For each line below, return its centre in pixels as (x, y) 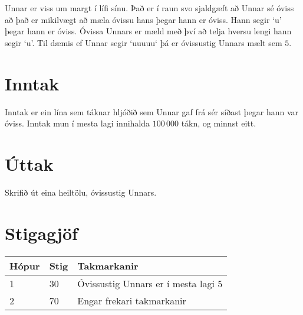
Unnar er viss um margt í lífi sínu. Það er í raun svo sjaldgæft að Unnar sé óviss (149, 8)
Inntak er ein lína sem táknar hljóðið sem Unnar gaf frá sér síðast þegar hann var (152, 111)
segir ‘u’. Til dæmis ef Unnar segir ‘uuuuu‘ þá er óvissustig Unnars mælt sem (144, 42)
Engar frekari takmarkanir (132, 300)
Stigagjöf (41, 233)
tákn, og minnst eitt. (219, 123)
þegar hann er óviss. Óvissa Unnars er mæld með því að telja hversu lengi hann (148, 31)
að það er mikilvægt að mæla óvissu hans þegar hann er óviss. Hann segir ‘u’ (143, 19)
